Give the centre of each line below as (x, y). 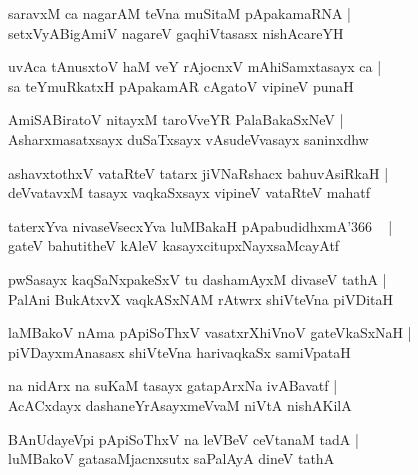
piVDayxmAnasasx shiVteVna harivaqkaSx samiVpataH (179, 351)
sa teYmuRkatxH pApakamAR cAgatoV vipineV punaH (181, 85)
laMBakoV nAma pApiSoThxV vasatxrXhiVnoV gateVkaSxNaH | (210, 332)
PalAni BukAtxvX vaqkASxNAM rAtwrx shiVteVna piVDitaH (201, 298)
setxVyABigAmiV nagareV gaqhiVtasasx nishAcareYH (176, 32)
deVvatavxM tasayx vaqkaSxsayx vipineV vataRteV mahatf (189, 192)
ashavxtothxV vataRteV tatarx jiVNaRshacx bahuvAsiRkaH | (198, 172)
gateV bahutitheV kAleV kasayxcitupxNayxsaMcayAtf (174, 245)
